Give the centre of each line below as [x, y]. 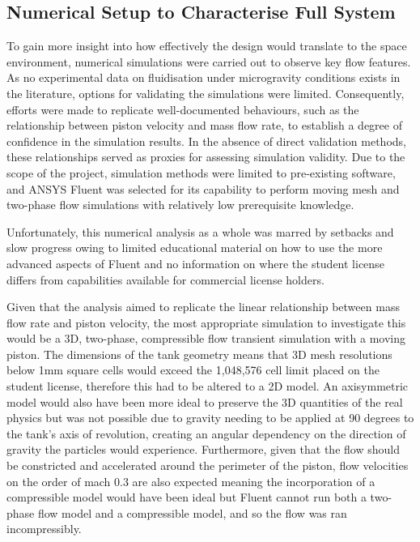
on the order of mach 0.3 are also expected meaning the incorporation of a [191, 481]
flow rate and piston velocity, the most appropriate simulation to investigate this [206, 322]
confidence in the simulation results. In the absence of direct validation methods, [206, 141]
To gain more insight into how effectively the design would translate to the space [207, 46]
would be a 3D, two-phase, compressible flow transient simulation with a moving [206, 338]
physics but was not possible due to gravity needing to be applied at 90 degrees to [210, 418]
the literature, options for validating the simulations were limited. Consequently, [206, 93]
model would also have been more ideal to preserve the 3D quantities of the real [205, 401]
